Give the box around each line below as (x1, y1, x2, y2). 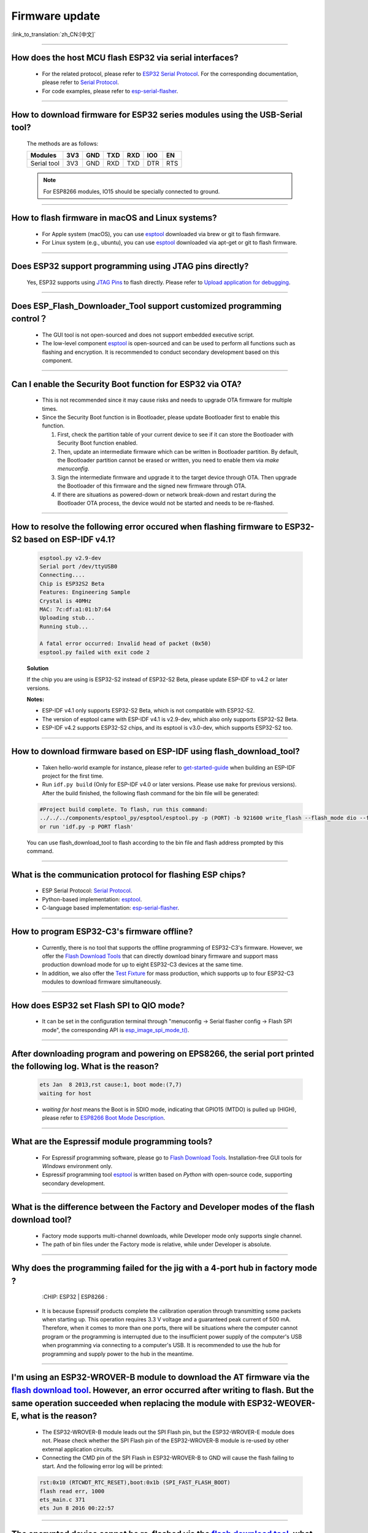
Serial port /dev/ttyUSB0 (39, 563, 118, 570)
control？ (11, 313, 48, 324)
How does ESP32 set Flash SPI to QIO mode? (11, 1000, 185, 1011)
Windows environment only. (42, 1163, 113, 1170)
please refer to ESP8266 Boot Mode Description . (42, 1114, 166, 1122)
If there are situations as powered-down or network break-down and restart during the (57, 491, 276, 498)
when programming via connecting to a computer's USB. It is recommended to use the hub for (42, 1342, 281, 1349)
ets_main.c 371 (39, 1496, 85, 1504)
